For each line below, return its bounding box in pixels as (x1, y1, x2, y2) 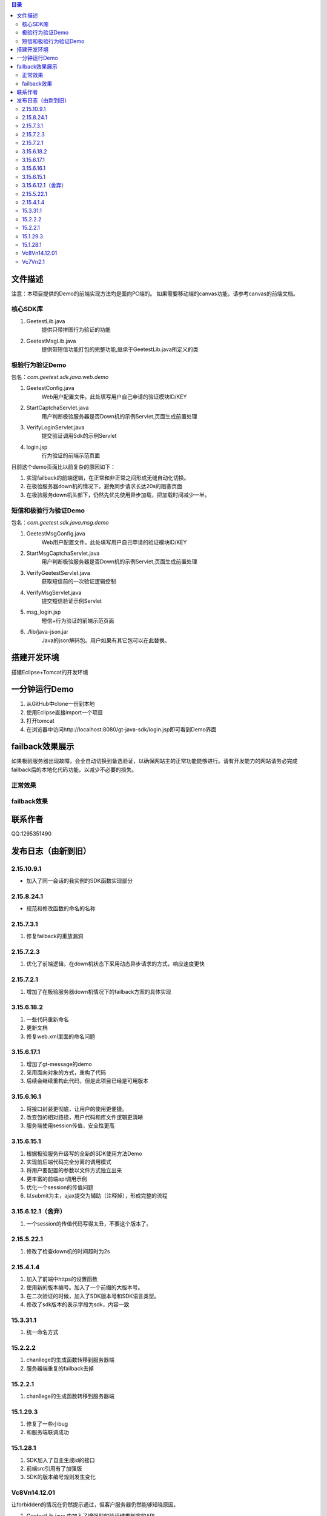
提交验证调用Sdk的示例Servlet (41, 432, 117, 440)
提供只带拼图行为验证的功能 (41, 326, 111, 334)
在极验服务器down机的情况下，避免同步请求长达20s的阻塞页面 (26, 483, 183, 490)
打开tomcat (26, 717, 54, 725)
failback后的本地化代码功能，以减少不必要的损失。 (11, 766, 137, 773)
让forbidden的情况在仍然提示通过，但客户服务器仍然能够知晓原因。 (11, 1501, 179, 1508)
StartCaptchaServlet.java (26, 404, 89, 412)
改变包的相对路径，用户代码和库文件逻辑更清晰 (26, 1113, 144, 1121)
